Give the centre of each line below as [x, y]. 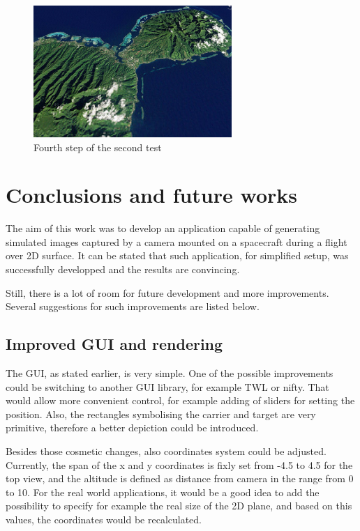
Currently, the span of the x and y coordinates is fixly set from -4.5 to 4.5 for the [179, 464]
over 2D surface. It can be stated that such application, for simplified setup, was [177, 255]
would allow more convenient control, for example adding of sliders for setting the [180, 400]
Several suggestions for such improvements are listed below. [133, 306]
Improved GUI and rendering [114, 344]
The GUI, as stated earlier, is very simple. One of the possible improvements [170, 373]
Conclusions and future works [151, 195]
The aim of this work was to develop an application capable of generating [163, 228]
